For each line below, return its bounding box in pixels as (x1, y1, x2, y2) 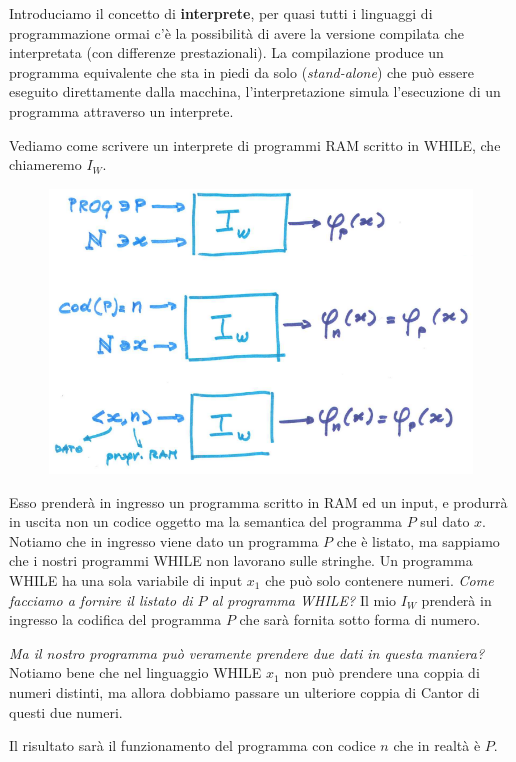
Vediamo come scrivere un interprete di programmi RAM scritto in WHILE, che (9, 134, 501, 155)
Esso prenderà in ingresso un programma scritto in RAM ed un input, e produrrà (9, 491, 508, 512)
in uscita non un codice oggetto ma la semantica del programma (9, 511, 402, 532)
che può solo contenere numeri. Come (265, 570, 494, 591)
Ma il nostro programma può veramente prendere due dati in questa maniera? (9, 642, 485, 663)
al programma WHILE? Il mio (211, 589, 397, 610)
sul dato (420, 511, 470, 532)
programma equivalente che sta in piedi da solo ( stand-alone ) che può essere (9, 61, 474, 82)
